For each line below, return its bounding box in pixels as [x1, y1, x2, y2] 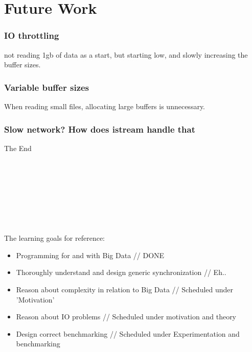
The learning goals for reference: [4, 233, 105, 243]
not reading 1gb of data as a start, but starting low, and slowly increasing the [4, 49, 248, 60]
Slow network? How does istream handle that [4, 122, 196, 135]
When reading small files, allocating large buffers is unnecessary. [4, 101, 205, 111]
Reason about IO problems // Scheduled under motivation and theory [16, 311, 237, 322]
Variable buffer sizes [4, 81, 89, 93]
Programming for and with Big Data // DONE [16, 249, 165, 260]
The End [4, 142, 32, 153]
